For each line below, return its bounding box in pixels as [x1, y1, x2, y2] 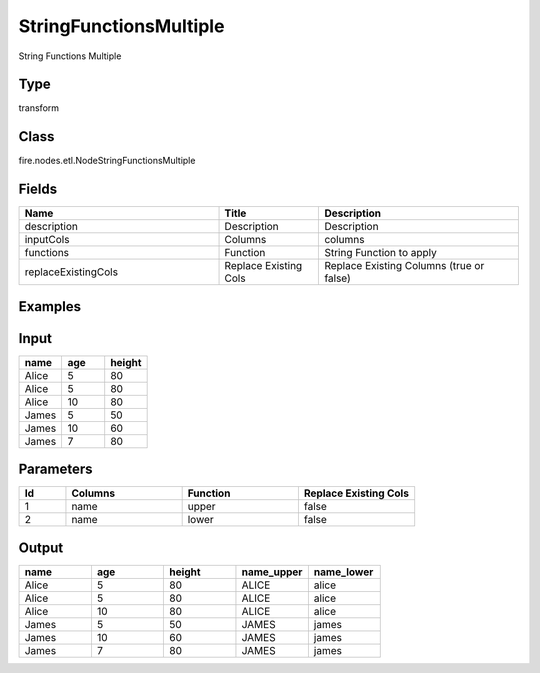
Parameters [18, 461, 93, 478]
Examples [18, 298, 82, 315]
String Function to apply [324, 246, 437, 260]
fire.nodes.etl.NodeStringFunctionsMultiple [18, 155, 196, 167]
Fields [18, 181, 58, 198]
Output [18, 539, 64, 556]
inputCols [24, 233, 70, 247]
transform [18, 102, 60, 114]
